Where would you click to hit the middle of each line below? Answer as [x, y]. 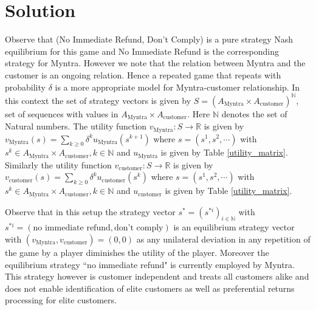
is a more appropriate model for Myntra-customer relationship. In [177, 87]
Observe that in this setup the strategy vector [90, 211]
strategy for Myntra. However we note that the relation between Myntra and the [155, 63]
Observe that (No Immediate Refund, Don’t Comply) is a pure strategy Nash [149, 39]
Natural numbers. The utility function [76, 126]
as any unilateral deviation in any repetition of [223, 239]
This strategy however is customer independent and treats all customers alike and [157, 276]
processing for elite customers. [61, 300]
